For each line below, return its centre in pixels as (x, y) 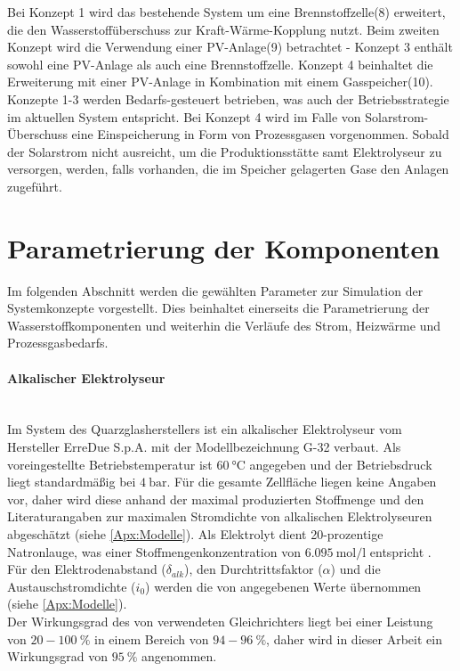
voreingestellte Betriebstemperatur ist (110, 464)
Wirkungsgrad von (57, 656)
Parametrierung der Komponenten (224, 247)
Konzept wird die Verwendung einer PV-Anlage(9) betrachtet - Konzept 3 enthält (230, 47)
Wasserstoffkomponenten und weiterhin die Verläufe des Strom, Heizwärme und (224, 325)
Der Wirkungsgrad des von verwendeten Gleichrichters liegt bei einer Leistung (220, 621)
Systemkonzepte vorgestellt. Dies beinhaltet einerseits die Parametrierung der (218, 308)
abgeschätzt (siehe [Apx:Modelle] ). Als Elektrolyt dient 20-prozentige (195, 533)
